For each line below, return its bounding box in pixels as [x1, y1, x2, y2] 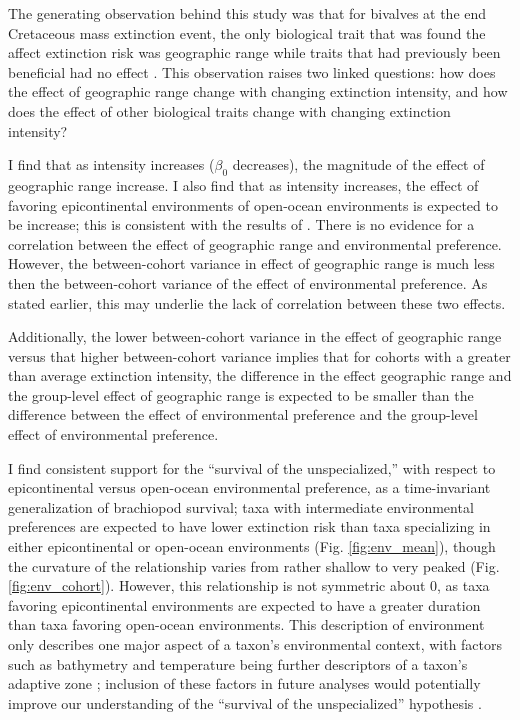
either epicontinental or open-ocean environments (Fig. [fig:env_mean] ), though [8, 536, 496, 557]
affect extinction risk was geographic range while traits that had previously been [8, 42, 501, 63]
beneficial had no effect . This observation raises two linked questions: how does [8, 61, 496, 82]
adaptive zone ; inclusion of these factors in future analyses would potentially [8, 673, 481, 694]
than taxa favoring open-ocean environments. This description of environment [8, 614, 485, 635]
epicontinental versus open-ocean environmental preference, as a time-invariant [8, 477, 491, 498]
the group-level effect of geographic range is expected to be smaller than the [8, 384, 474, 405]
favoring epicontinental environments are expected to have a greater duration [8, 594, 481, 615]
